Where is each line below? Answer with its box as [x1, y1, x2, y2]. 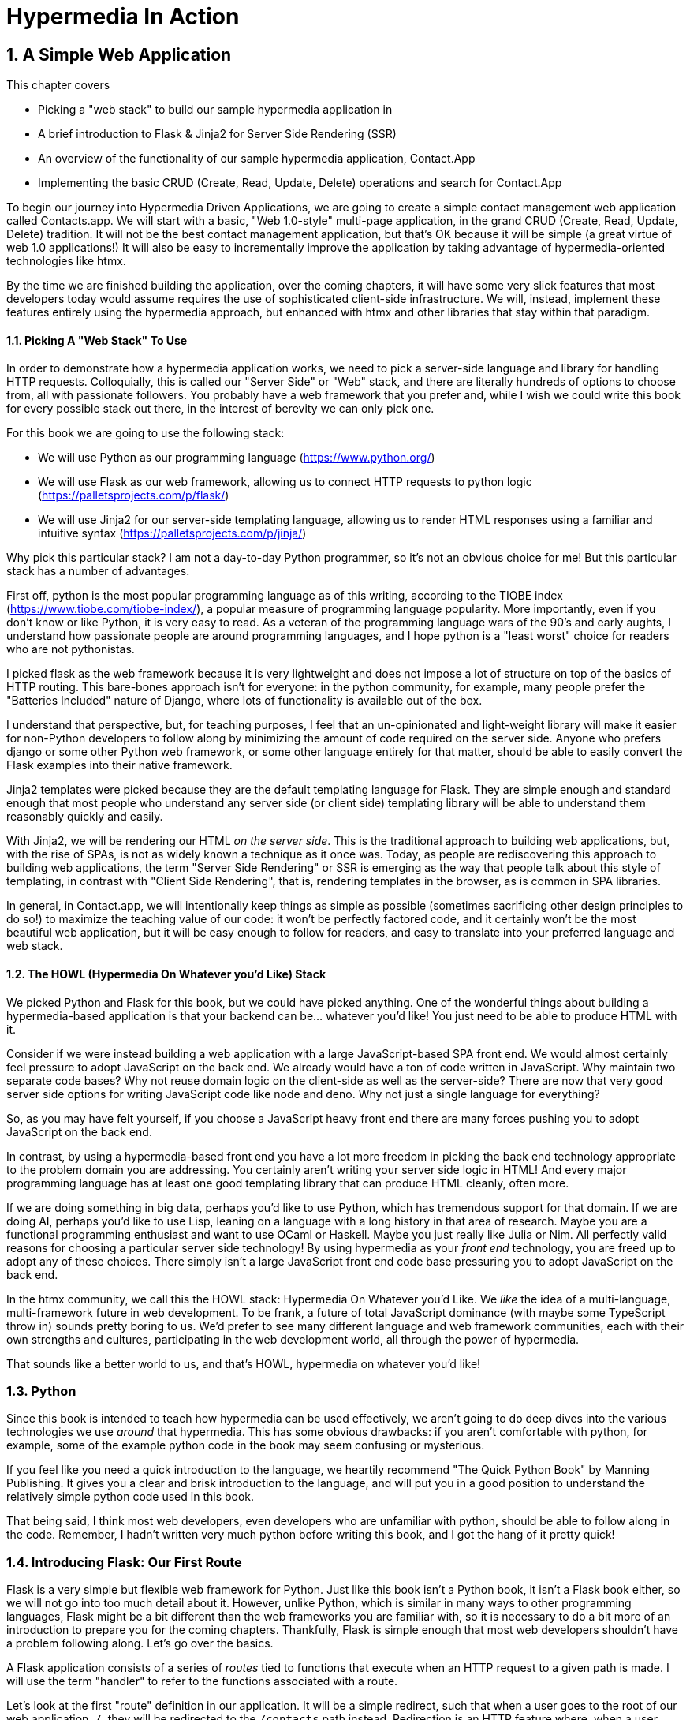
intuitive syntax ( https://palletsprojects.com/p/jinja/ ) [38, 526, 307, 540]
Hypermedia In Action [6, 3, 240, 30]
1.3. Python [6, 1382, 76, 1399]
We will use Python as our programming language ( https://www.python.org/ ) [38, 451, 435, 465]
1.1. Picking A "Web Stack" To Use [6, 333, 188, 347]
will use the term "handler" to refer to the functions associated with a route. [6, 1674, 398, 1688]
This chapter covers [6, 78, 110, 92]
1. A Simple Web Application [6, 44, 232, 65]
